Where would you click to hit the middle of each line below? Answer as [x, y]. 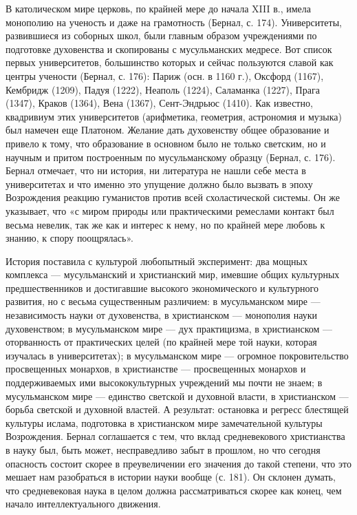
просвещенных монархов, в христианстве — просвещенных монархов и [156, 369]
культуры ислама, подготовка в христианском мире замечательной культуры [164, 422]
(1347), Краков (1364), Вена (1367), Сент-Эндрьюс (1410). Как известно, [159, 103]
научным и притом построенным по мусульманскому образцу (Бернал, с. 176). [171, 157]
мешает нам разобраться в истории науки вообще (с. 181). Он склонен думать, [171, 477]
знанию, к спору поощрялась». [69, 238]
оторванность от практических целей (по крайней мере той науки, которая [161, 342]
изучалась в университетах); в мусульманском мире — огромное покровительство [177, 355]
